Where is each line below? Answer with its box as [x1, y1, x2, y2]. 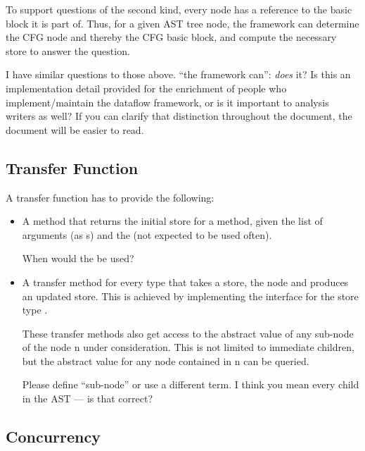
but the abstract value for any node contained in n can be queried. [22, 353, 309, 368]
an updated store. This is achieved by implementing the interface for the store [22, 288, 359, 303]
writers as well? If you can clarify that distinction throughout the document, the [6, 109, 352, 123]
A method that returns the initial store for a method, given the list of [22, 214, 323, 228]
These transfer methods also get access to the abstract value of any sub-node [22, 326, 354, 340]
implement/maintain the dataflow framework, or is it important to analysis [6, 94, 329, 109]
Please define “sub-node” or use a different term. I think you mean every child [22, 377, 359, 392]
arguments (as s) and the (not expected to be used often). [22, 227, 272, 242]
